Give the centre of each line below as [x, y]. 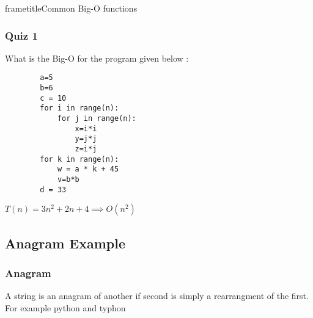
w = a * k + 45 [88, 169]
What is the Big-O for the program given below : [97, 58]
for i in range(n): [79, 108]
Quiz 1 [21, 35]
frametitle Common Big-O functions [71, 8]
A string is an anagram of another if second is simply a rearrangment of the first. [157, 296]
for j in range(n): [97, 119]
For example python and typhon [65, 307]
